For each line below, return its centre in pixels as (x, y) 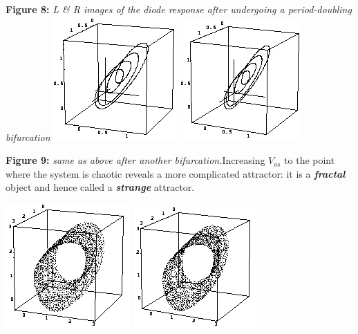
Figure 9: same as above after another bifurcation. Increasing (135, 160)
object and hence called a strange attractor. (100, 187)
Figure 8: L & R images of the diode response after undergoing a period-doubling (179, 9)
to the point (310, 160)
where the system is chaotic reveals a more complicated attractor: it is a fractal (176, 173)
